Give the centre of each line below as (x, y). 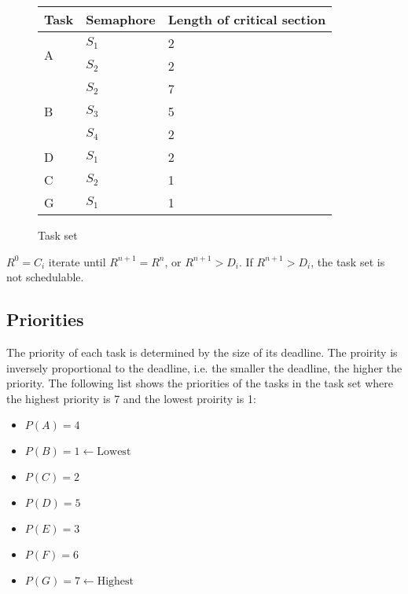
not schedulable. (45, 277)
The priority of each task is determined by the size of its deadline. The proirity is (202, 352)
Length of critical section (247, 19)
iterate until (77, 261)
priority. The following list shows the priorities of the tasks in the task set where (200, 383)
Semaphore (121, 19)
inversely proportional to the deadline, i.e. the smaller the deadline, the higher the (204, 367)
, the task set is (348, 261)
